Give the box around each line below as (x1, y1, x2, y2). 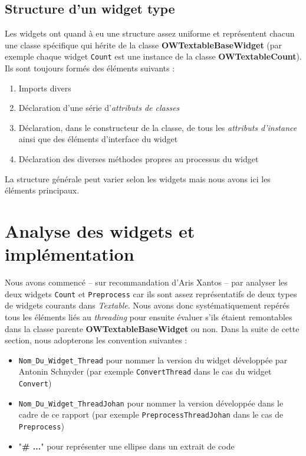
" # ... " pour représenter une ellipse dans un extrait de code (18, 439, 235, 452)
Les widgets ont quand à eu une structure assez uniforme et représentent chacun (5, 27, 295, 40)
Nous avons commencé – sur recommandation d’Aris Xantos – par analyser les (5, 276, 288, 288)
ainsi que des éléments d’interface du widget (18, 133, 178, 145)
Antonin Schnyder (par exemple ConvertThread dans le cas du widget (18, 365, 272, 378)
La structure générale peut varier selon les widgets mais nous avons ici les (5, 172, 271, 185)
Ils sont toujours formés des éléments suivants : (5, 62, 175, 74)
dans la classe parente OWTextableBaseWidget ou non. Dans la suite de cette (5, 322, 300, 334)
